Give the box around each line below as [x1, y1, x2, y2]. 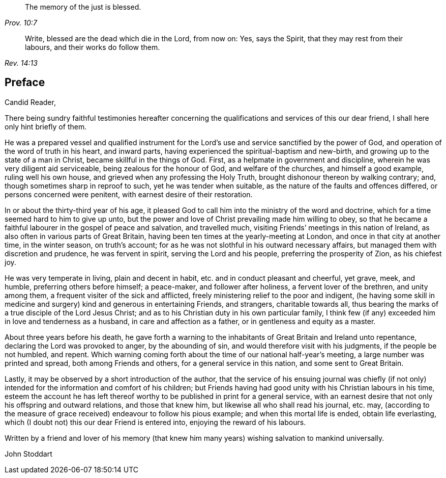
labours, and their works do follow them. [25, 43, 160, 51]
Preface [5, 76, 45, 89]
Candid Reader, [5, 97, 56, 107]
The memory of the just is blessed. [25, 3, 141, 11]
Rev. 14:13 [5, 59, 38, 67]
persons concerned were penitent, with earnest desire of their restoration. [5, 190, 253, 199]
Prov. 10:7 [5, 18, 37, 27]
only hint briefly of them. [5, 122, 87, 131]
